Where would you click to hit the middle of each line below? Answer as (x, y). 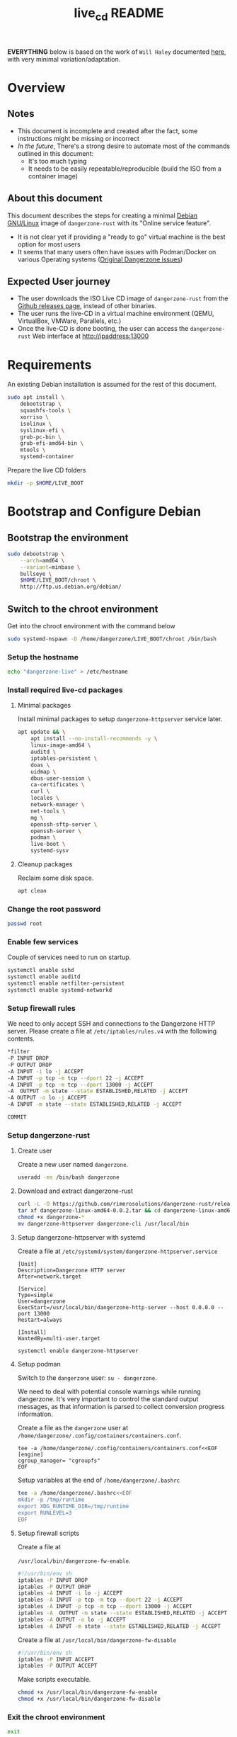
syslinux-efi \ (42, 430)
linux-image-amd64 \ (61, 745)
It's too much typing (57, 161)
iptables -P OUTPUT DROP (54, 1587)
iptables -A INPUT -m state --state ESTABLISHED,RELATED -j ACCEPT (119, 1626)
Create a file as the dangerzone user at (73, 1428)
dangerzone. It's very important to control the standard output (108, 1399)
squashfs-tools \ (46, 411)
